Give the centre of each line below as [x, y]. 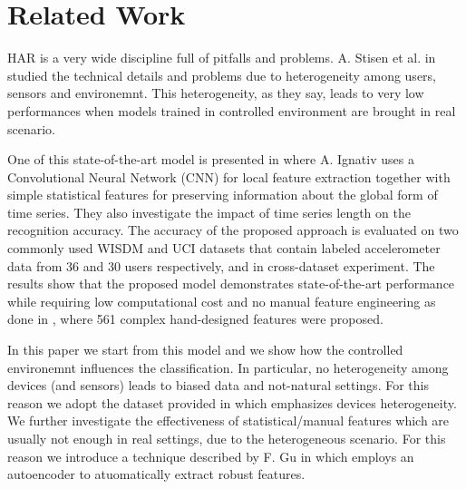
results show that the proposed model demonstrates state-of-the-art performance [231, 284]
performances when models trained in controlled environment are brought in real [232, 110]
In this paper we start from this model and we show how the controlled [205, 350]
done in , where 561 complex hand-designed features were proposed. [195, 319]
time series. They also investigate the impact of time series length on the [209, 212]
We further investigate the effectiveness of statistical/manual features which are [228, 421]
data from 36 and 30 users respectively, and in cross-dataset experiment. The [221, 265]
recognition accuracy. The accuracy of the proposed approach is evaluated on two [233, 230]
